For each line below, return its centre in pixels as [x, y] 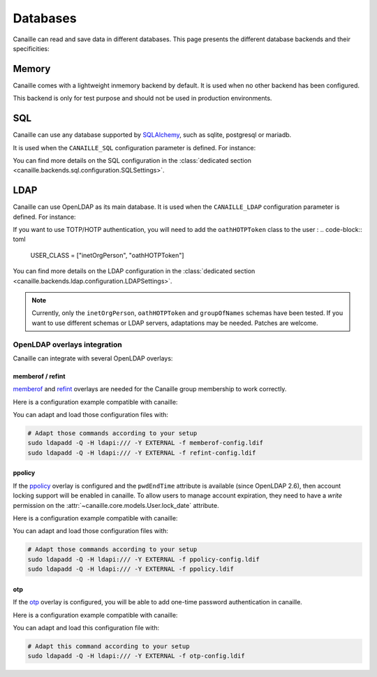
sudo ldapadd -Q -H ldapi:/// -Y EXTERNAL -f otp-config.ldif [136, 656]
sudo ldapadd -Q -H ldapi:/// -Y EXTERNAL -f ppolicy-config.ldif [143, 559]
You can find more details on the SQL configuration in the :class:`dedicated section [132, 160]
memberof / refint [39, 376]
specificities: [31, 48]
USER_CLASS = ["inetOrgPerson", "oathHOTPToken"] [107, 255]
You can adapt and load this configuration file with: [86, 627]
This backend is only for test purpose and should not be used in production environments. [142, 99]
